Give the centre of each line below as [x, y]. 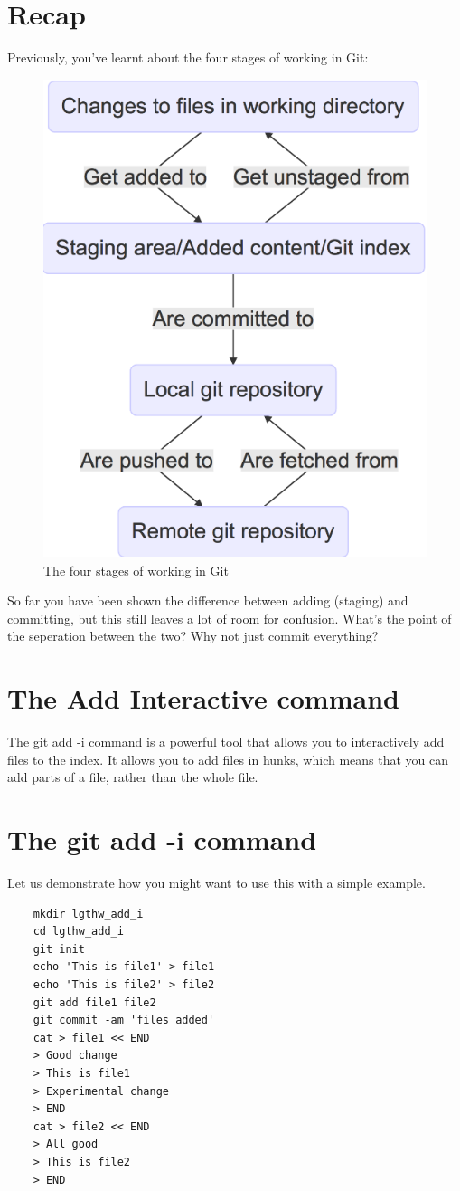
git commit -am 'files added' [124, 1020]
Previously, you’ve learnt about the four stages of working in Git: [188, 57]
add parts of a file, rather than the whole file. [133, 777]
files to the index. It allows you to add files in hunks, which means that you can [228, 759]
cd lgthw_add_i [78, 932]
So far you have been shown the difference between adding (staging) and [208, 600]
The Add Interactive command [203, 698]
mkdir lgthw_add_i [88, 914]
